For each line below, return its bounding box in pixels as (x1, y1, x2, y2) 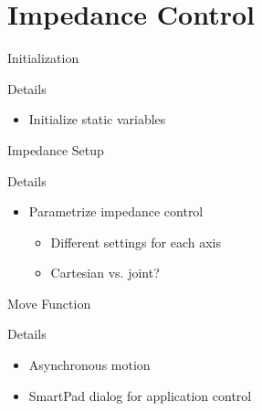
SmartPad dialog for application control (28, 385, 252, 405)
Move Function (7, 293, 91, 312)
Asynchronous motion (28, 355, 151, 374)
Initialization (7, 48, 79, 68)
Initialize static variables (28, 110, 166, 129)
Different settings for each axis (50, 232, 221, 251)
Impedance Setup (7, 140, 104, 159)
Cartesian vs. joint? (50, 263, 160, 282)
